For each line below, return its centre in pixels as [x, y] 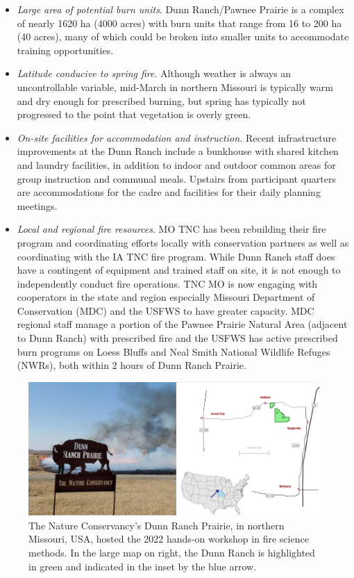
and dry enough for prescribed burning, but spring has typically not [161, 100]
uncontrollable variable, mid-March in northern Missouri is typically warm [175, 86]
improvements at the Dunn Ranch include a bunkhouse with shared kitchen [178, 151]
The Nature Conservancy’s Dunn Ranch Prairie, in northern [157, 525]
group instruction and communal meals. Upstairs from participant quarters [176, 178]
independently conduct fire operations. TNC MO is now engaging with [167, 283]
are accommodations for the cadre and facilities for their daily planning [169, 192]
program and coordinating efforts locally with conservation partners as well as [183, 242]
